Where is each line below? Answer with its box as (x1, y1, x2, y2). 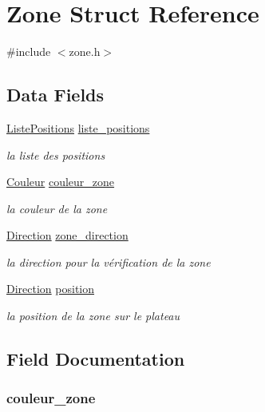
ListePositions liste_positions (6, 119, 150, 136)
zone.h (69, 43, 101, 60)
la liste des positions (6, 146, 105, 163)
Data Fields (6, 82, 105, 107)
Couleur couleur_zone (6, 173, 115, 190)
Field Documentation (6, 347, 185, 371)
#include (6, 43, 51, 60)
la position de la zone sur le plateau (6, 307, 180, 324)
